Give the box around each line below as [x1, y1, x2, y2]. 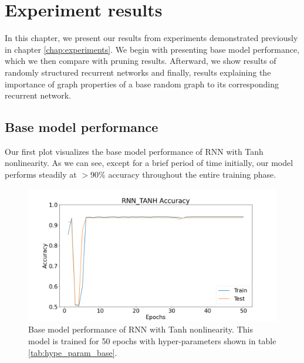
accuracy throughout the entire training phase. [108, 168, 276, 181]
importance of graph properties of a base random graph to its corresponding [5, 77, 279, 90]
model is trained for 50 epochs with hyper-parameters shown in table [28, 334, 276, 347]
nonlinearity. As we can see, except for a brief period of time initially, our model [5, 157, 293, 169]
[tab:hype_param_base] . [28, 346, 117, 358]
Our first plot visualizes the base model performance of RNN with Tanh [5, 145, 264, 157]
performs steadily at [5, 168, 77, 181]
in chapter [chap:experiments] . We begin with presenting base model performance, [5, 43, 300, 55]
